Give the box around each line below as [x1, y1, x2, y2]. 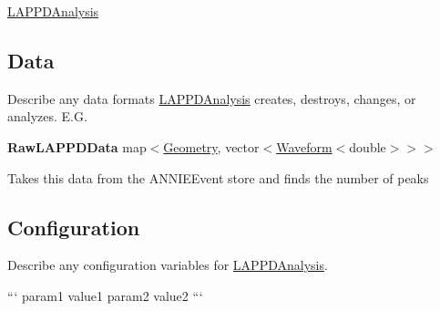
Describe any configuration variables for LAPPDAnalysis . [7, 255, 328, 275]
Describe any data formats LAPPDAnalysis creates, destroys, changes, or [7, 88, 416, 108]
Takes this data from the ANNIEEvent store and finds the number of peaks [7, 168, 429, 187]
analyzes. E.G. [7, 107, 87, 126]
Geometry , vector [163, 137, 260, 156]
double [349, 137, 386, 156]
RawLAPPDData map [7, 137, 147, 156]
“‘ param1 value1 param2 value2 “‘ [7, 285, 203, 305]
